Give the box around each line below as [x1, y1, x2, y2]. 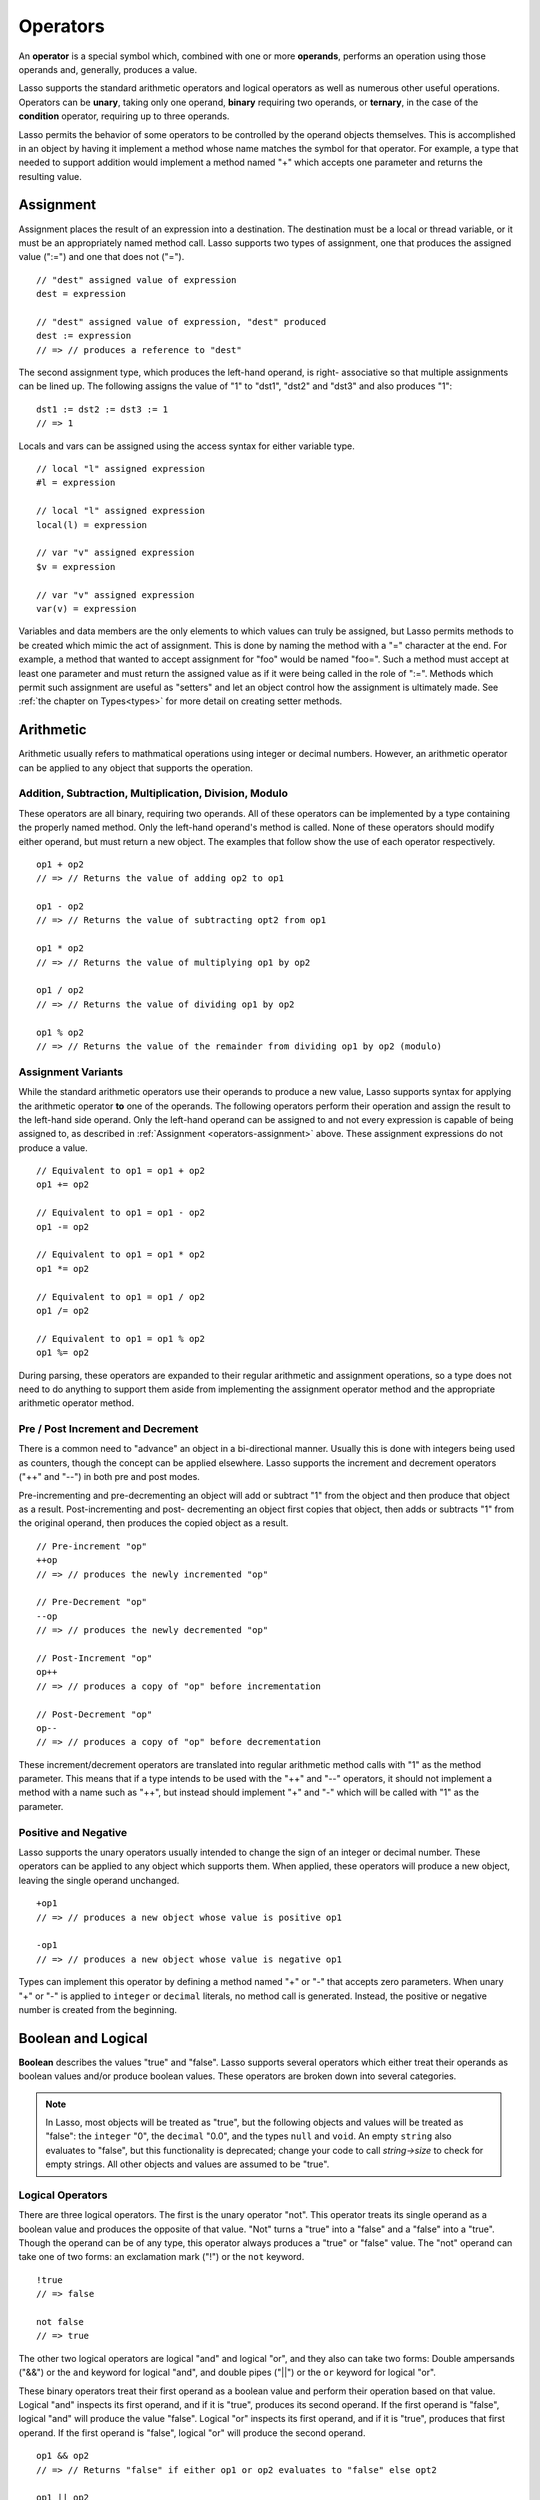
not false [36, 2316, 84, 2328]
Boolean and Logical [18, 2030, 148, 2047]
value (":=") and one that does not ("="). [18, 251, 185, 263]
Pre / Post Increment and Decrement [18, 1422, 199, 1436]
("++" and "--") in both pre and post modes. [18, 1471, 200, 1483]
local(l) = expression [36, 519, 148, 530]
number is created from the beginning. [18, 2003, 178, 2015]
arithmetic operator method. [18, 1397, 135, 1409]
